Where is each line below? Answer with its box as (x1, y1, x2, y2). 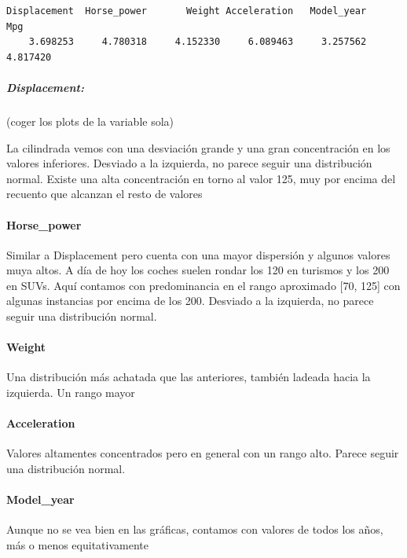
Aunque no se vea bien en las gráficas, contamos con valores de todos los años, (6, 521, 383, 538)
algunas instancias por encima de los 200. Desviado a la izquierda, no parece (6, 292, 374, 309)
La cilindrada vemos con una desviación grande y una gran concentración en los (6, 139, 390, 156)
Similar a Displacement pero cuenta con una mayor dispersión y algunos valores (6, 246, 390, 262)
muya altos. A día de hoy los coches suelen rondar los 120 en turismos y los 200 (6, 262, 390, 278)
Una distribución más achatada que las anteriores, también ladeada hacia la (6, 369, 371, 385)
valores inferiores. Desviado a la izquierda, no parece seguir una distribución (6, 155, 372, 171)
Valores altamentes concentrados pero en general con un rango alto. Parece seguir (6, 445, 399, 461)
